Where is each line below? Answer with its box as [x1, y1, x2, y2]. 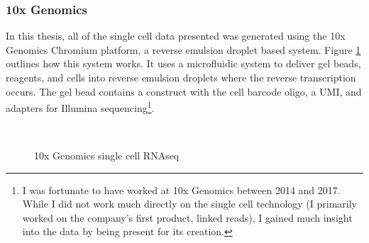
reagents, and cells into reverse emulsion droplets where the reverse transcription [6, 70, 356, 84]
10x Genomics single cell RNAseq [34, 148, 180, 163]
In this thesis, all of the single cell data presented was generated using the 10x [6, 28, 346, 43]
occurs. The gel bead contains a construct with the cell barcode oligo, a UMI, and [6, 84, 362, 98]
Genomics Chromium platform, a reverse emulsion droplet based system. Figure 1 [6, 42, 361, 57]
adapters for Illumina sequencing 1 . [6, 98, 155, 115]
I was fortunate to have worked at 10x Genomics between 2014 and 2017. [22, 182, 341, 197]
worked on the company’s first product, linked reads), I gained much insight [22, 210, 353, 225]
